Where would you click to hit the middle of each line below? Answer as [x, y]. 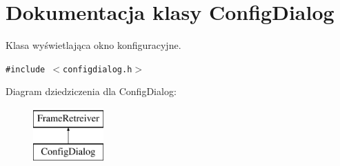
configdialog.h [98, 69]
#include [26, 69]
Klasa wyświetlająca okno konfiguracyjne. [93, 45]
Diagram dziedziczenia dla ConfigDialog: [91, 91]
